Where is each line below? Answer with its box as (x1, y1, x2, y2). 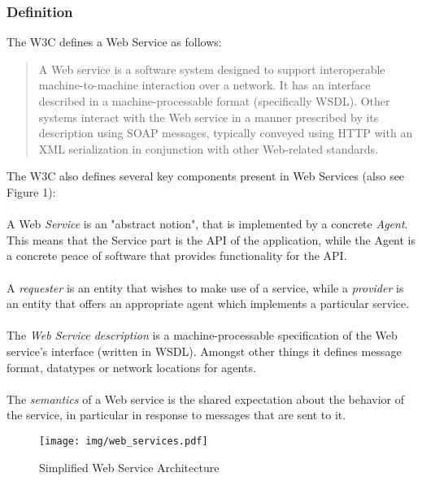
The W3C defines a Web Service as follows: (7, 33, 222, 50)
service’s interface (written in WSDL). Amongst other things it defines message (7, 342, 402, 359)
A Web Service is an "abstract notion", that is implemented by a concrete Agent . (7, 215, 408, 232)
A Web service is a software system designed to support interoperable (38, 60, 385, 77)
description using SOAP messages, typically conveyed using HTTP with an (38, 124, 413, 141)
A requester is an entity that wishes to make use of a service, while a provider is (7, 279, 404, 296)
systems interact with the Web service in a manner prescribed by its (38, 108, 379, 125)
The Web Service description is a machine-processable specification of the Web (7, 327, 398, 344)
